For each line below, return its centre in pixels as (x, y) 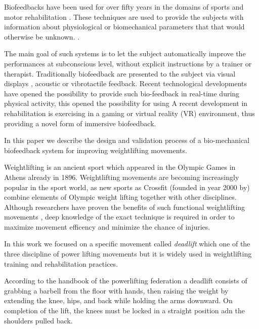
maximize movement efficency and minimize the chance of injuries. (107, 226)
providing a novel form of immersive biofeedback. (80, 123)
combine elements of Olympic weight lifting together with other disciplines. (120, 197)
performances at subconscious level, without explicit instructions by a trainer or (128, 63)
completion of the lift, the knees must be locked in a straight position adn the (124, 310)
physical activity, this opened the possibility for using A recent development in (126, 103)
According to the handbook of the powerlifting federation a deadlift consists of (126, 281)
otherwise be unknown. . (42, 36)
